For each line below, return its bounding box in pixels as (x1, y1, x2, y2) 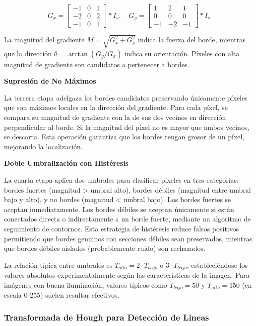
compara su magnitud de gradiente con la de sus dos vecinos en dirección (4, 112, 226, 122)
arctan (68, 50, 88, 58)
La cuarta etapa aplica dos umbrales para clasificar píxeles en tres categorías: (4, 174, 239, 185)
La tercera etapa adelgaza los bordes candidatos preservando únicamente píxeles (4, 92, 248, 103)
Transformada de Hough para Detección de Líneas (4, 311, 209, 323)
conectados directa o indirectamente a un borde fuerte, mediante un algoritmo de (4, 214, 251, 224)
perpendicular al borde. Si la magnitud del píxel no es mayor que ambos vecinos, (4, 121, 250, 132)
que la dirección (4, 48, 52, 58)
